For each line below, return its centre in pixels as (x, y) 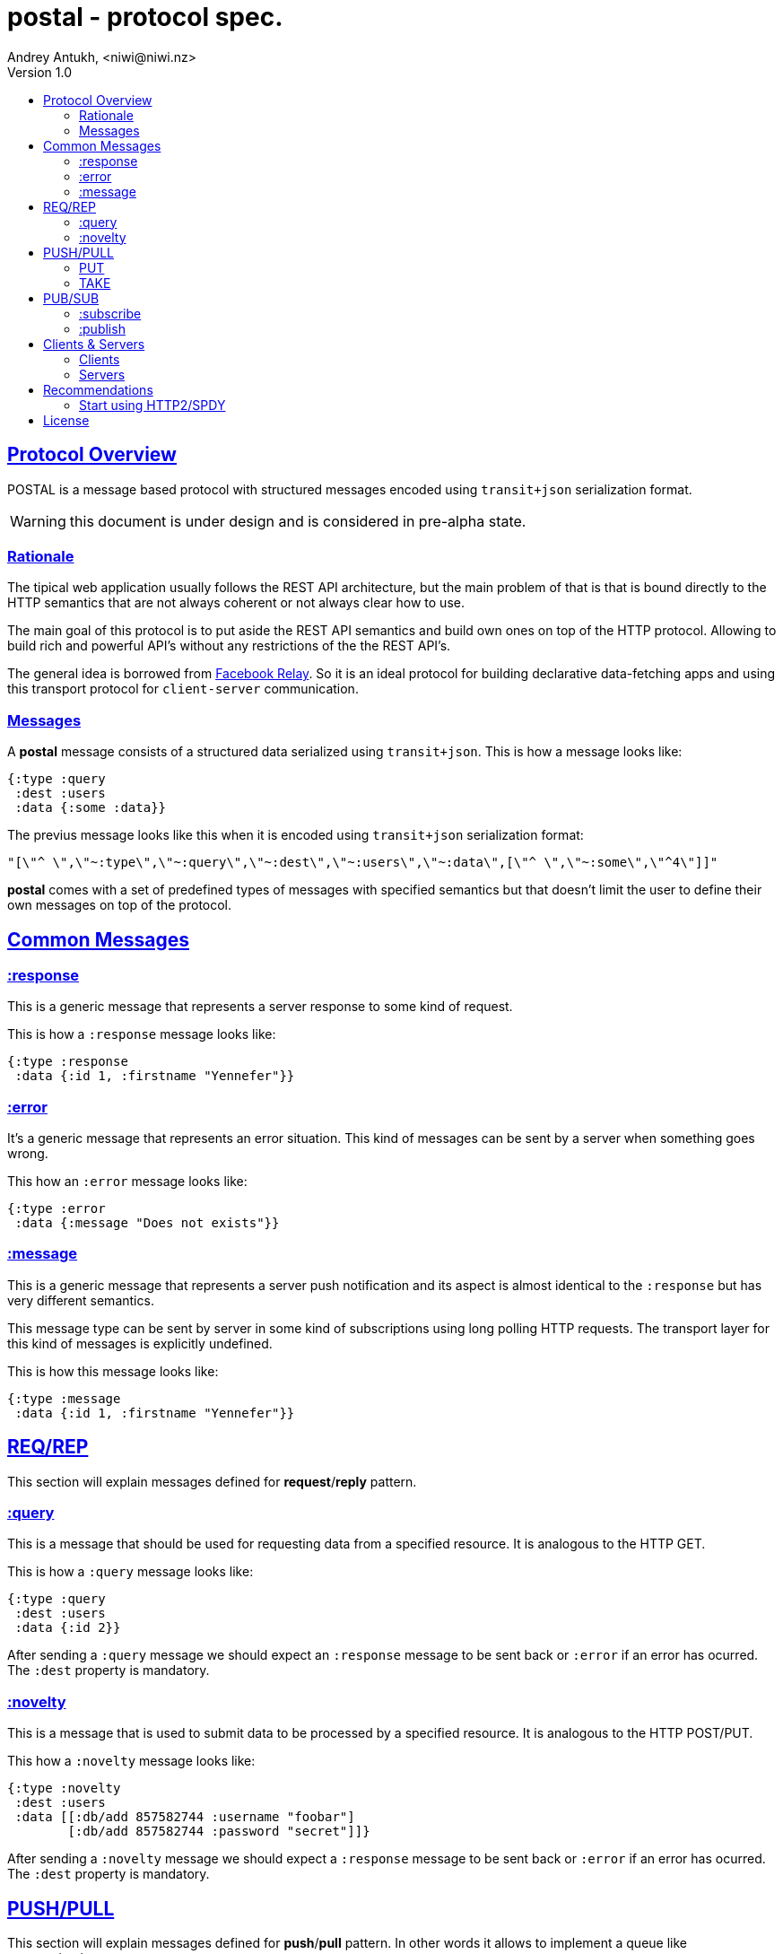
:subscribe (110, 313)
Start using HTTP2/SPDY (152, 405)
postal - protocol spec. (145, 17)
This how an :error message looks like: (127, 1182)
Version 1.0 (39, 72)
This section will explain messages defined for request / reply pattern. (212, 1481)
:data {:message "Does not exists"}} (147, 1223)
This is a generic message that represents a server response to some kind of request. (260, 1007)
